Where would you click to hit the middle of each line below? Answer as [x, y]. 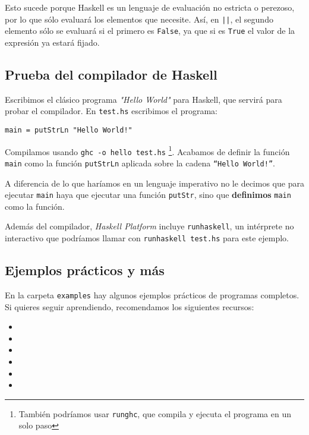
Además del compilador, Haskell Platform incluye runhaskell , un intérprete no [149, 226]
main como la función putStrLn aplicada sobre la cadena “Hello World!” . [140, 163]
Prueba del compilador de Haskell [111, 74]
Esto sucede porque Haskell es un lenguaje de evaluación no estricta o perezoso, [150, 7]
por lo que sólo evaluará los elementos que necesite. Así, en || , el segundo [139, 19]
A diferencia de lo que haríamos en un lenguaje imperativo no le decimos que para [154, 183]
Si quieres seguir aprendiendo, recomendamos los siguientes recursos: [130, 306]
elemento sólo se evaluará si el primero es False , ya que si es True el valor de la [150, 31]
